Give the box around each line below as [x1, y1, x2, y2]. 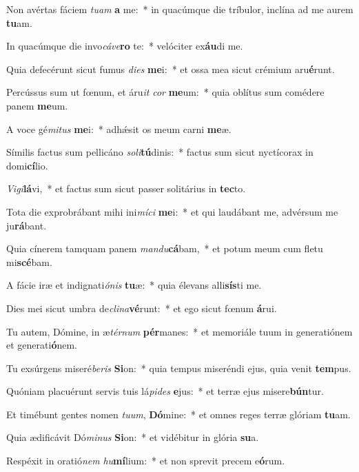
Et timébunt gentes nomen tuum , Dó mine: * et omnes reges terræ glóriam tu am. [6, 407, 351, 421]
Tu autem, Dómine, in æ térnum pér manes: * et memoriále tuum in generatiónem [6, 324, 353, 338]
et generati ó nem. [6, 338, 77, 352]
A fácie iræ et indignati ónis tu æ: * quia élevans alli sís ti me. [6, 278, 262, 292]
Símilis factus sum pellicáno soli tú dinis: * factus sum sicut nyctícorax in [6, 145, 314, 159]
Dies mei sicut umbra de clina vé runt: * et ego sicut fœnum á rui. [6, 300, 277, 315]
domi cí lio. [6, 158, 48, 172]
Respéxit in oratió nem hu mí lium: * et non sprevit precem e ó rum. [6, 453, 285, 468]
